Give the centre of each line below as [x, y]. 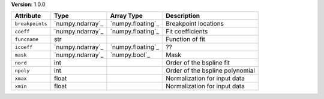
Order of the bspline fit [198, 63]
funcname [27, 39]
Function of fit [185, 39]
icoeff [24, 47]
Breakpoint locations [195, 24]
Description [183, 16]
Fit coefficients [187, 32]
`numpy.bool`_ [130, 55]
